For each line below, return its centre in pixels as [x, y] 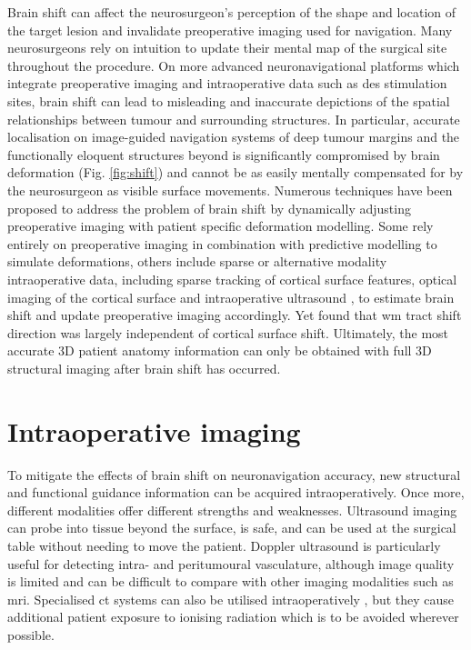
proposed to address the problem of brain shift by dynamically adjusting [209, 208]
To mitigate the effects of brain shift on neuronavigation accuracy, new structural [234, 474]
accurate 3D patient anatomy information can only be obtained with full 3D [220, 350]
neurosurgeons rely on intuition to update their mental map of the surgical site [227, 48]
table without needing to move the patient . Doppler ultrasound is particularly [224, 545]
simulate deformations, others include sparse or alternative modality [197, 261]
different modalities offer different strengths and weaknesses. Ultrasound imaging [232, 510]
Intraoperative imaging [154, 430]
